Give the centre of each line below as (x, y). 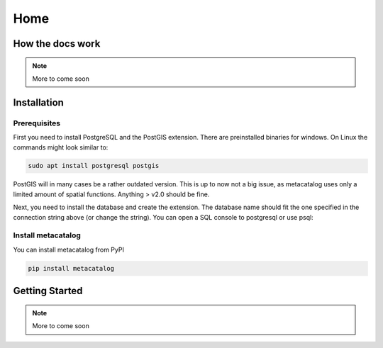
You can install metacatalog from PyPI (68, 249)
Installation (38, 102)
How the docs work (57, 44)
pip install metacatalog (71, 268)
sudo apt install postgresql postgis (94, 166)
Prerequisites (37, 123)
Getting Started (48, 291)
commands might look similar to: (61, 147)
